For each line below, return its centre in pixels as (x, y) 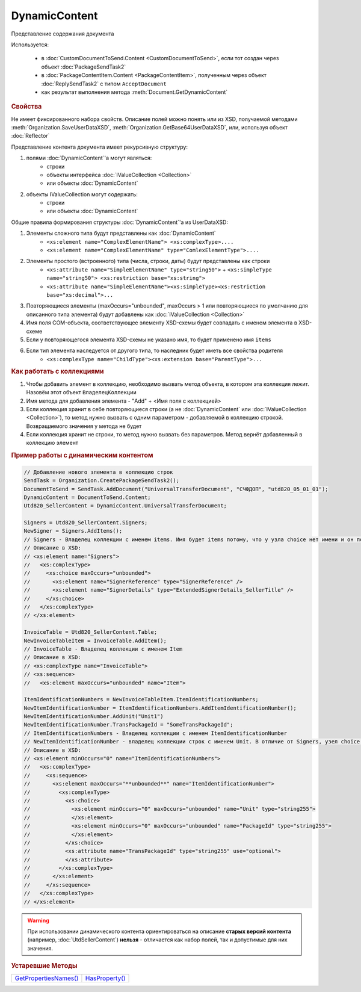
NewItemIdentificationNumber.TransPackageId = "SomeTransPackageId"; (128, 725)
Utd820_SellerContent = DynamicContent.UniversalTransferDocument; (125, 506)
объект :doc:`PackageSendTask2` (84, 67)
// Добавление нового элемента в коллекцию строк (98, 472)
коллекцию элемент (52, 443)
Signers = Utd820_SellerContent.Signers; (86, 523)
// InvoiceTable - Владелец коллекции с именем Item (103, 649)
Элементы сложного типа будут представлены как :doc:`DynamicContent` (121, 233)
